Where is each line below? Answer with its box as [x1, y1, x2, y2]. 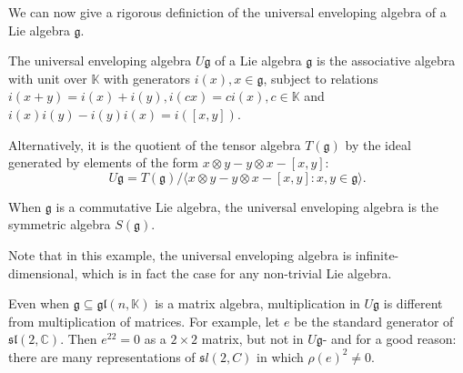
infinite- [355, 245, 399, 264]
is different [383, 294, 443, 313]
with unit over [8, 68, 87, 87]
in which [257, 347, 304, 366]
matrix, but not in [201, 329, 304, 348]
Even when [8, 294, 70, 313]
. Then [60, 329, 97, 348]
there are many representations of [8, 347, 196, 366]
